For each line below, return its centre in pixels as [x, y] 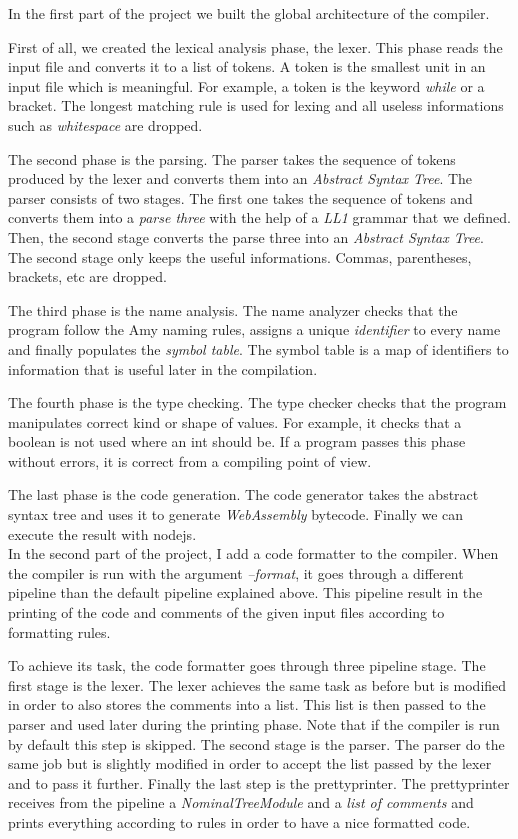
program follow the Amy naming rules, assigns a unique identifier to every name [254, 329]
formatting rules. [59, 631]
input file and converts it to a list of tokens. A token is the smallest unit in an [247, 66]
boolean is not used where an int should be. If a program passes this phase [237, 441]
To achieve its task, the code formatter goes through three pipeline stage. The [247, 665]
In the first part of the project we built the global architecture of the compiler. [249, 13]
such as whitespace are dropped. [105, 124]
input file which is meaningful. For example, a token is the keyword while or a [246, 85]
